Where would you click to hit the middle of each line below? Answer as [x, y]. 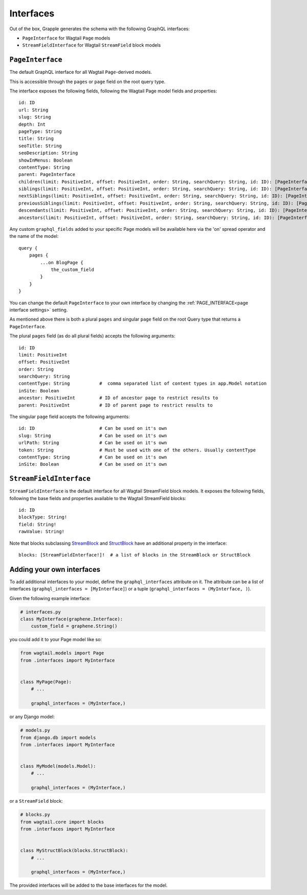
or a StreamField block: [36, 801]
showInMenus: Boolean [46, 160]
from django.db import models [58, 738]
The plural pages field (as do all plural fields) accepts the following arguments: [92, 336]
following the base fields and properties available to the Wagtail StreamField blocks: [98, 498]
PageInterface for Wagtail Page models [66, 38]
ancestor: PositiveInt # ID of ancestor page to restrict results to [118, 398]
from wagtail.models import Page [62, 653]
